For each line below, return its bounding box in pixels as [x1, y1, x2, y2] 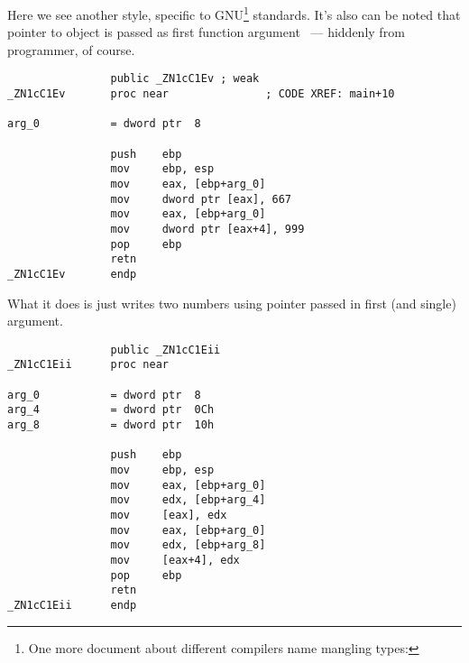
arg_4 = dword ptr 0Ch [7, 403, 215, 417]
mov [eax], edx [110, 509, 227, 522]
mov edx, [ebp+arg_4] [110, 493, 266, 507]
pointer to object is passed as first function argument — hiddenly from [7, 23, 405, 41]
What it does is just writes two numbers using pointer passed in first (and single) [7, 293, 456, 312]
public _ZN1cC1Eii [110, 343, 221, 356]
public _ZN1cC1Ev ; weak [110, 72, 260, 86]
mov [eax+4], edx [110, 554, 240, 566]
